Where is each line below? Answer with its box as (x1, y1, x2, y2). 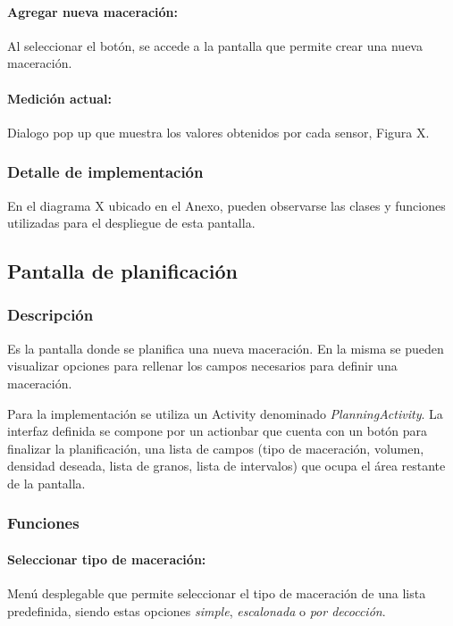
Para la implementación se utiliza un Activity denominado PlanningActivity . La (7, 404, 443, 422)
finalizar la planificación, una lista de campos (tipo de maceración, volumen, (7, 438, 424, 457)
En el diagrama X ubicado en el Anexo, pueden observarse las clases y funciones (7, 196, 446, 214)
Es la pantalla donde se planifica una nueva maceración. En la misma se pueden (7, 338, 444, 357)
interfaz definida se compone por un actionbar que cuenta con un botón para (7, 422, 428, 440)
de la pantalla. (7, 473, 86, 492)
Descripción (7, 304, 94, 326)
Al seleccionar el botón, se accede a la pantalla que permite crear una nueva (7, 36, 423, 54)
